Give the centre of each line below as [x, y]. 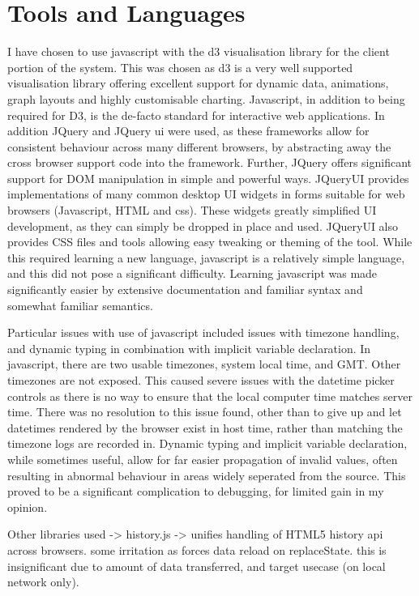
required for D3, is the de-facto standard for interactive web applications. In [196, 115]
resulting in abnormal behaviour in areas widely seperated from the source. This [207, 475]
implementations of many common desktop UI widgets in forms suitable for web [206, 194]
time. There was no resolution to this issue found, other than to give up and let [205, 412]
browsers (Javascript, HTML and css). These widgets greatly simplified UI [192, 210]
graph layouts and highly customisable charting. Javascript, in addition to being [206, 98]
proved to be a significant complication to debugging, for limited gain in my [196, 491]
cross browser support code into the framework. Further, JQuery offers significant [210, 162]
